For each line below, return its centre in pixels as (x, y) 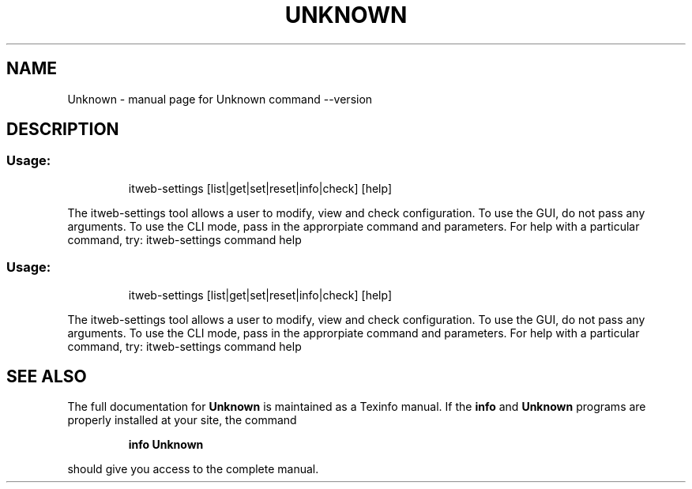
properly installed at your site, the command (182, 420)
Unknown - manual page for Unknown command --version (220, 99)
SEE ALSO (47, 376)
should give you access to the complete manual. (193, 469)
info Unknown (166, 445)
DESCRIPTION (63, 130)
